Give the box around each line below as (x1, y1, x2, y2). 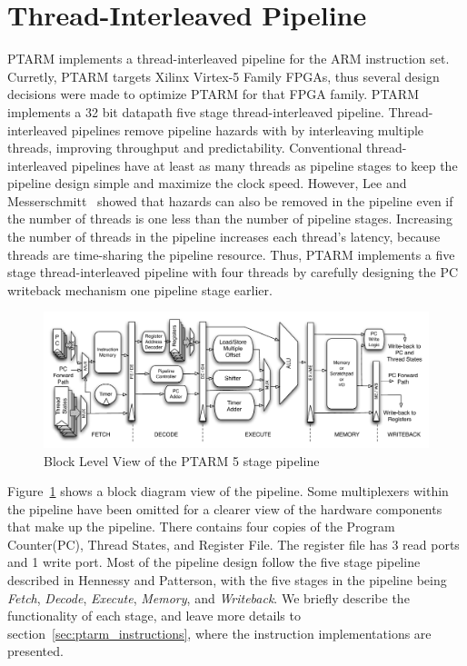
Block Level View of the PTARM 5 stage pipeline (44, 451, 320, 470)
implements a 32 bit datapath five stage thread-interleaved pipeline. (7, 102, 384, 121)
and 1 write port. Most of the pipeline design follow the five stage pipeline (7, 552, 421, 572)
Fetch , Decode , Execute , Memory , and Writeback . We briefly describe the (7, 588, 410, 607)
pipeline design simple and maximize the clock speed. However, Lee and (7, 174, 407, 193)
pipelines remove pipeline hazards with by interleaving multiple (71, 120, 424, 139)
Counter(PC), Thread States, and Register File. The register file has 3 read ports (7, 534, 460, 553)
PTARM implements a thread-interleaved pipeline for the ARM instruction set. (7, 49, 450, 68)
